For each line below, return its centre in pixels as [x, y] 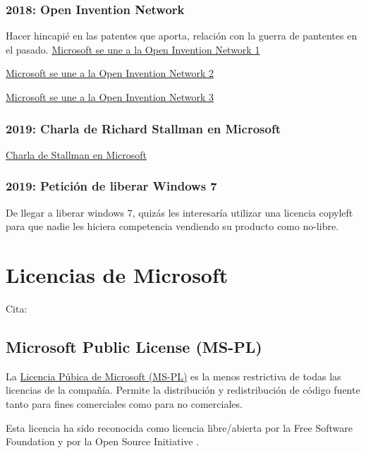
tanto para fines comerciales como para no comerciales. [124, 403]
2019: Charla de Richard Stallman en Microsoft [143, 128]
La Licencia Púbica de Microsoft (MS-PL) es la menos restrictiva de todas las [173, 376]
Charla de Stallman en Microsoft [77, 154]
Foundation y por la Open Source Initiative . [103, 441]
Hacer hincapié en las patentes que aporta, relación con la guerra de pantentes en [182, 36]
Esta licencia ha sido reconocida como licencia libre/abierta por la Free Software [179, 427]
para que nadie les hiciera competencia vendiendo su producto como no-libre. [172, 226]
